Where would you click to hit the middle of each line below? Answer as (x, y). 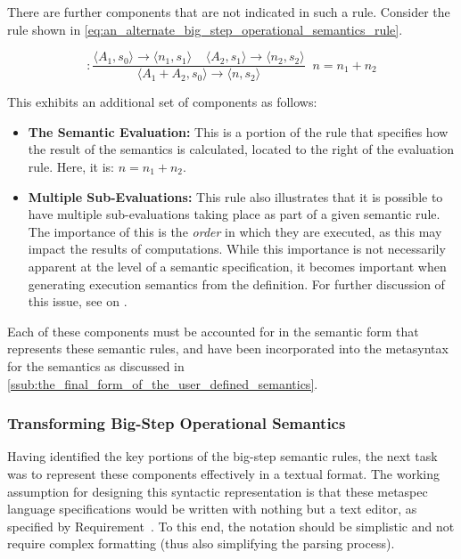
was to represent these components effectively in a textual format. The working (223, 473)
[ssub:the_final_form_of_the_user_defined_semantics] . (163, 383)
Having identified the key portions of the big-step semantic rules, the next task (222, 456)
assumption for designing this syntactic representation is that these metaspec (218, 491)
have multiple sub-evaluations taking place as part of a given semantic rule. (234, 214)
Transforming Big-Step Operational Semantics (177, 423)
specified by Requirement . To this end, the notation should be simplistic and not (231, 526)
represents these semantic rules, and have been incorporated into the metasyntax (228, 348)
